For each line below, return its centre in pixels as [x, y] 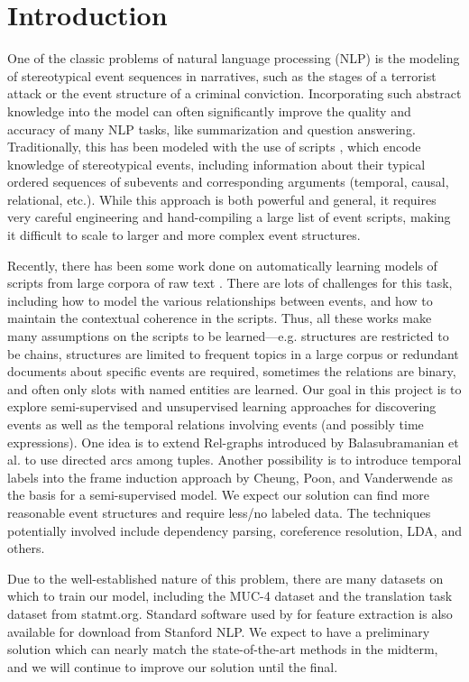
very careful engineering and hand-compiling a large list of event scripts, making [229, 217]
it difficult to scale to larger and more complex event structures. [184, 235]
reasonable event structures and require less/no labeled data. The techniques [219, 512]
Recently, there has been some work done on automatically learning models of [222, 265]
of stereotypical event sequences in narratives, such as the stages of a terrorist [222, 75]
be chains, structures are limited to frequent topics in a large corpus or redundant [233, 353]
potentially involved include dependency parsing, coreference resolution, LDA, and [234, 530]
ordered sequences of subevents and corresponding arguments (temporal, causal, [228, 182]
